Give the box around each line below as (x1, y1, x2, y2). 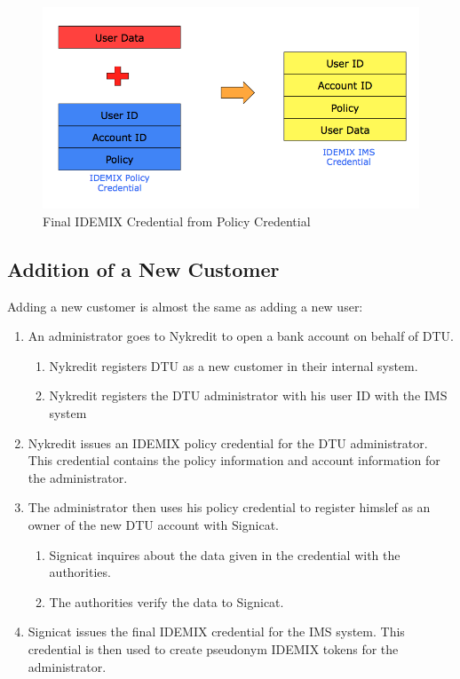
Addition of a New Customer (7, 255, 280, 282)
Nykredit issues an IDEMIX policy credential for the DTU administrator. (28, 433, 428, 452)
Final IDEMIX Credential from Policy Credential (43, 211, 311, 230)
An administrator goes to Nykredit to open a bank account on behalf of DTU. (28, 327, 455, 345)
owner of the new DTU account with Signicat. (28, 516, 279, 533)
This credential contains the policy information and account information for (28, 451, 440, 470)
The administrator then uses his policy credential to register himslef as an (28, 498, 431, 517)
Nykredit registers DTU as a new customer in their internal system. (49, 356, 418, 375)
